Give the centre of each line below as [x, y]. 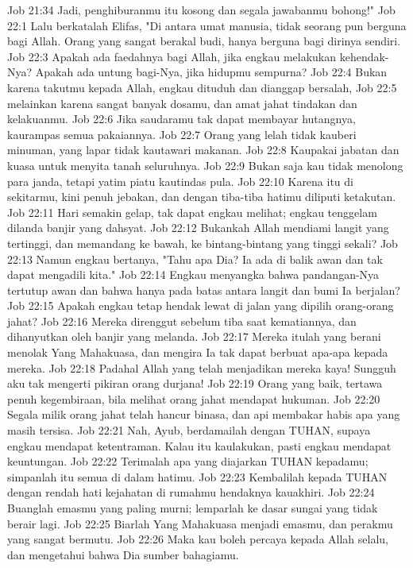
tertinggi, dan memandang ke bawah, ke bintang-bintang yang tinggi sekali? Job [203, 243]
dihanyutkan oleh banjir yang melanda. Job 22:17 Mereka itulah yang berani [194, 336]
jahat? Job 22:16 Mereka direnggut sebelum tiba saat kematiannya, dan [182, 321]
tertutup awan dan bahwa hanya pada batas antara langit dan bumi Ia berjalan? [204, 290]
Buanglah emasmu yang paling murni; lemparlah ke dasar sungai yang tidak [193, 508]
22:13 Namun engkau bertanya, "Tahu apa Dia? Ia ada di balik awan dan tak [195, 259]
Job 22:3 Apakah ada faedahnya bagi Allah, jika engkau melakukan [172, 56]
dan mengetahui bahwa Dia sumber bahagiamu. [123, 554]
